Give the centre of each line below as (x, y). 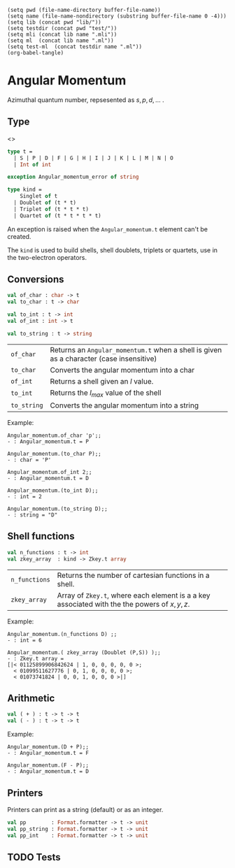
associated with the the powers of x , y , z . (123, 604)
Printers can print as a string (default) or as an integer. (85, 809)
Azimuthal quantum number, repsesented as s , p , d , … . (86, 100)
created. (19, 236)
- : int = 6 (24, 640)
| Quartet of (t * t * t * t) (57, 216)
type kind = (24, 190)
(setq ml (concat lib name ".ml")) (60, 41)
